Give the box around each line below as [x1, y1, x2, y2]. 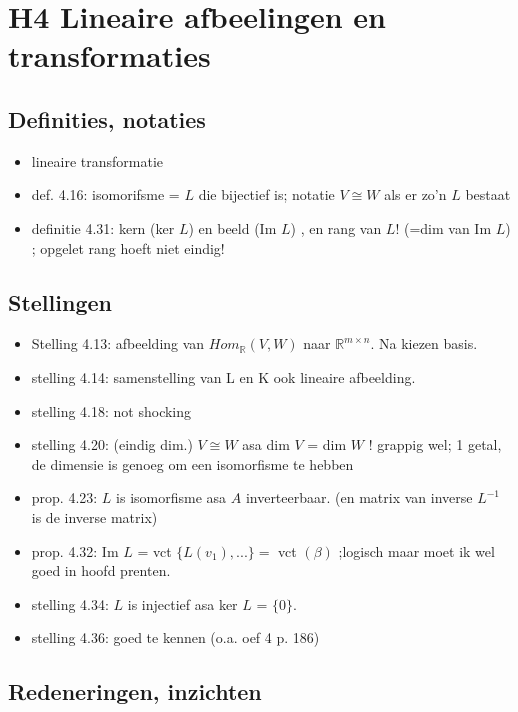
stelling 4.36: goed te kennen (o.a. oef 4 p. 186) [31, 627, 320, 648]
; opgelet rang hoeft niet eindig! [31, 237, 225, 258]
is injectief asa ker [127, 593, 238, 614]
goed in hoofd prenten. [31, 560, 171, 581]
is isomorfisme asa [116, 487, 227, 508]
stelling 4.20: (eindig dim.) [31, 434, 193, 455]
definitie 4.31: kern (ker [31, 217, 175, 238]
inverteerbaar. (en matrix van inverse [245, 487, 473, 508]
